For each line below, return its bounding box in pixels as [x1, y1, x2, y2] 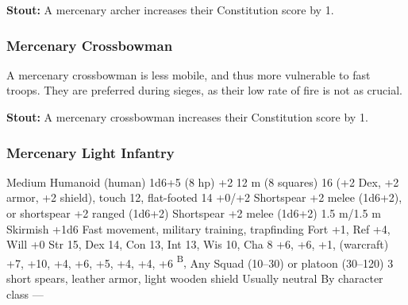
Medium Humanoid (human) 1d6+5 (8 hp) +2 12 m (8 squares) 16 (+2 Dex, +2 [6, 173, 399, 190]
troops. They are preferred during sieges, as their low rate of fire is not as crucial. [6, 82, 402, 98]
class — [6, 285, 44, 302]
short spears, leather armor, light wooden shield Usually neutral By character [6, 270, 383, 287]
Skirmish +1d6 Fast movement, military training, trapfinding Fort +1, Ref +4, [6, 220, 391, 237]
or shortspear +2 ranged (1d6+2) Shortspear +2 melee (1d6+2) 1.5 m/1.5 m [6, 205, 381, 221]
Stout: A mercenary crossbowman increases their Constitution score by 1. [6, 109, 368, 125]
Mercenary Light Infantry [6, 142, 175, 162]
